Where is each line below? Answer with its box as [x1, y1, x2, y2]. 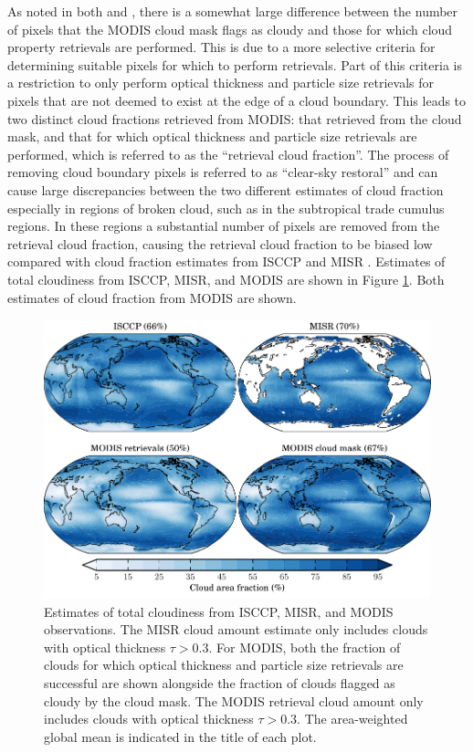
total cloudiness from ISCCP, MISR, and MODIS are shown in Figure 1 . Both [7, 269, 445, 288]
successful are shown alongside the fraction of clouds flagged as [44, 673, 395, 692]
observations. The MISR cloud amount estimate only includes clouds [44, 620, 428, 639]
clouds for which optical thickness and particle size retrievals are [44, 655, 404, 674]
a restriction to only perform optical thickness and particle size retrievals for [7, 73, 434, 92]
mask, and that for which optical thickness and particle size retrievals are [7, 127, 417, 146]
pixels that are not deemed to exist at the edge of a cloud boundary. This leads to [7, 90, 467, 110]
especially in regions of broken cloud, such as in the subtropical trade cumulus [7, 198, 445, 217]
